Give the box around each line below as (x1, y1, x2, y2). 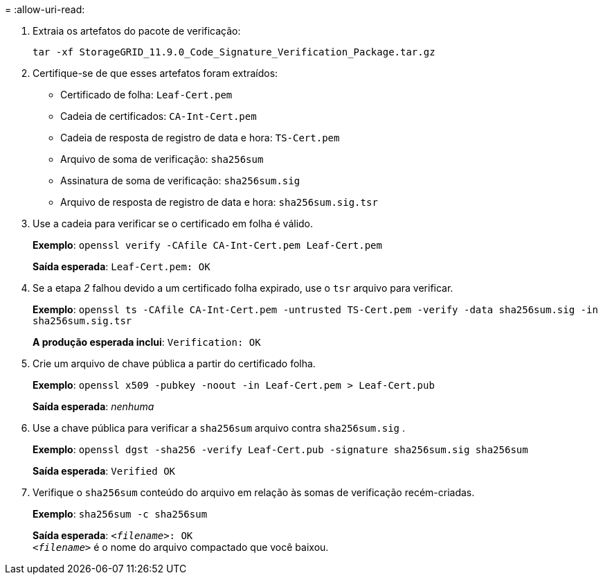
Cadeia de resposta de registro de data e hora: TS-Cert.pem (60, 132, 340, 143)
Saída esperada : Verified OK (33, 465, 175, 477)
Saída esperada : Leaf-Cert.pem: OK (33, 261, 210, 272)
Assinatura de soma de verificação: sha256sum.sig (60, 175, 300, 186)
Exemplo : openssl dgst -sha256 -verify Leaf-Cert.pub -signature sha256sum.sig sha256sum (33, 443, 528, 455)
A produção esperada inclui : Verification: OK (33, 336, 261, 348)
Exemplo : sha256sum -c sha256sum (33, 508, 208, 520)
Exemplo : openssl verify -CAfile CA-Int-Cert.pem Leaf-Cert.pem (33, 239, 382, 251)
